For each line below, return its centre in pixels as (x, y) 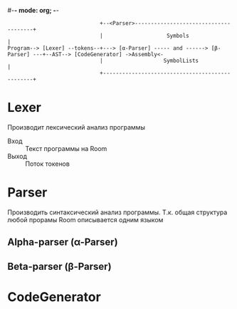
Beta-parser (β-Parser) (59, 266)
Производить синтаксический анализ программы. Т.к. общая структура (117, 212)
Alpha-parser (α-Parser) (63, 242)
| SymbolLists (149, 61)
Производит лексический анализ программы (77, 127)
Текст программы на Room (66, 148)
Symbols (178, 36)
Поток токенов (47, 164)
